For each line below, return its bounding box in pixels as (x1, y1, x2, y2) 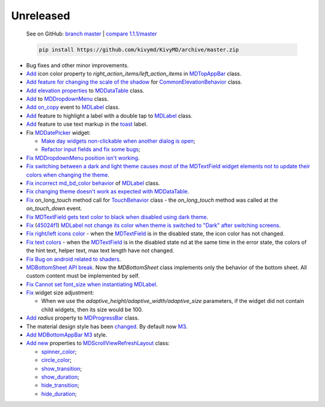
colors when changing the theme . (26, 171, 110, 178)
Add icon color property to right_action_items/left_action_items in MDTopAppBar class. (26, 70, 242, 77)
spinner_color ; (41, 348, 77, 355)
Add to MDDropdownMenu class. (26, 95, 109, 102)
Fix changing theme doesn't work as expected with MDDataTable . (26, 188, 190, 195)
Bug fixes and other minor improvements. (26, 61, 129, 69)
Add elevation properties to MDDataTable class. (26, 87, 144, 94)
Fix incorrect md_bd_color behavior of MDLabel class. (26, 179, 160, 187)
